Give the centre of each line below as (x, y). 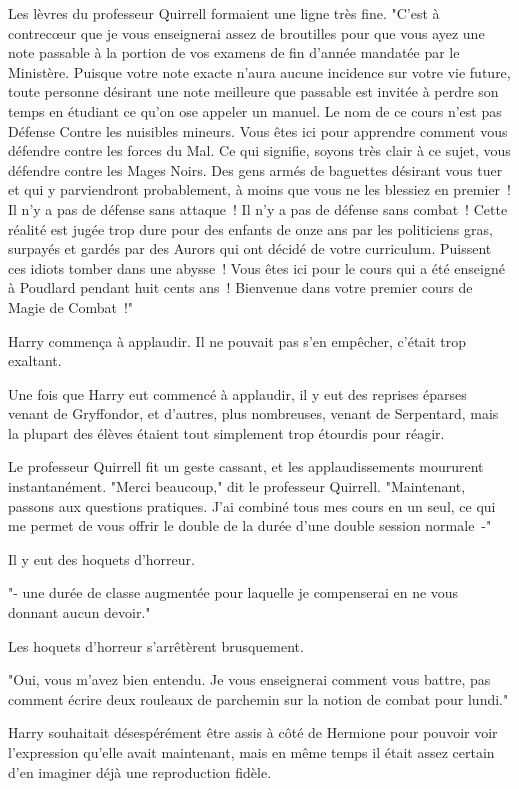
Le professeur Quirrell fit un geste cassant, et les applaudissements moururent (246, 466)
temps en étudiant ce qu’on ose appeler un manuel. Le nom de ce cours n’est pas (255, 110)
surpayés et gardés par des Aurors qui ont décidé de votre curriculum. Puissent (250, 248)
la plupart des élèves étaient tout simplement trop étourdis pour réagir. (226, 432)
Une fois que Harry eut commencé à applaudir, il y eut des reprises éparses (237, 393)
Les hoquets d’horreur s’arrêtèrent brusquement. (156, 645)
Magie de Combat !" (71, 306)
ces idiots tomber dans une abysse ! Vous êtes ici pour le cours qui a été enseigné (256, 267)
